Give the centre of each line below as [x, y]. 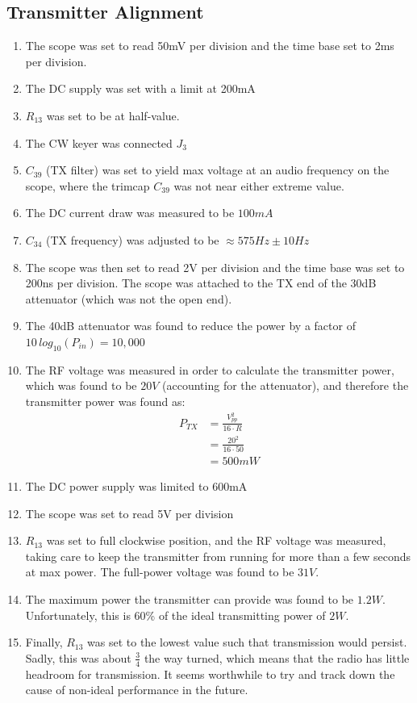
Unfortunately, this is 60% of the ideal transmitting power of [175, 615]
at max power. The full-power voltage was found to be [160, 572]
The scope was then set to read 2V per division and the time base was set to [215, 267]
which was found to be [81, 385]
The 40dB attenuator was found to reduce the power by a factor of [190, 326]
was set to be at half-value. [113, 115]
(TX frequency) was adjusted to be [133, 239]
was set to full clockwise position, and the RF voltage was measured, [216, 540]
